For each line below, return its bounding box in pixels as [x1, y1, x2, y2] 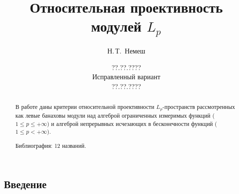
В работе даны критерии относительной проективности [15, 103, 154, 111]
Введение [4, 176, 47, 191]
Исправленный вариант [92, 71, 161, 82]
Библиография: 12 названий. [15, 141, 86, 149]
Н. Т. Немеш [107, 46, 145, 56]
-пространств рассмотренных [162, 103, 235, 111]
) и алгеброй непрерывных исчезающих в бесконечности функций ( [47, 119, 217, 127]
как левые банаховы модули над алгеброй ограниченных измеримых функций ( [15, 111, 215, 120]
